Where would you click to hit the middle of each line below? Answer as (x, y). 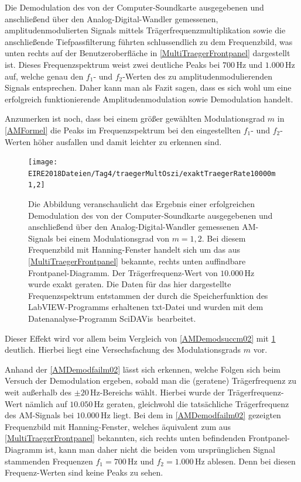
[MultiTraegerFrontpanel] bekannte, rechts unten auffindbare (137, 261)
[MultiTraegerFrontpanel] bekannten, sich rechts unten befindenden (125, 438)
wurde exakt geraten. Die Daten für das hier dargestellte (130, 284)
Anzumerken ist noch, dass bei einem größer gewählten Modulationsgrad (135, 118)
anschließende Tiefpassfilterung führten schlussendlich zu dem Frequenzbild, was (149, 41)
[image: (43, 162)
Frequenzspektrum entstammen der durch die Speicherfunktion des (148, 295)
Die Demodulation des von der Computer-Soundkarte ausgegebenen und (134, 7)
